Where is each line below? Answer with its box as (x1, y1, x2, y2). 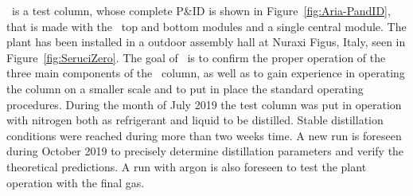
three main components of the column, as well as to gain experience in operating (6, 65, 405, 81)
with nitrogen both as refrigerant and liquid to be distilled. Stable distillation (6, 112, 384, 128)
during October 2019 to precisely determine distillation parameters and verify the (6, 143, 404, 159)
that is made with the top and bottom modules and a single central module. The (6, 18, 407, 34)
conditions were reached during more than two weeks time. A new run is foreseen (6, 127, 402, 143)
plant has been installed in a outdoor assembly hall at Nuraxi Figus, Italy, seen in (6, 33, 406, 50)
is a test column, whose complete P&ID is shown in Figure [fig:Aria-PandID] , (11, 2, 391, 18)
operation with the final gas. (6, 174, 145, 190)
